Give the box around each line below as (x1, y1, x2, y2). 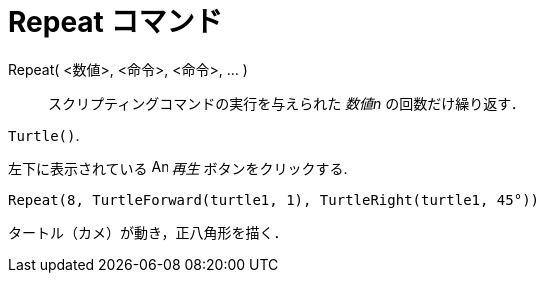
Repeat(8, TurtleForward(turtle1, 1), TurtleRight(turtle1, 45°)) (8, 191, 540, 208)
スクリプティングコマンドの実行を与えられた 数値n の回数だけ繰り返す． (48, 94, 525, 112)
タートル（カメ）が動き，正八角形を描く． (8, 223, 288, 241)
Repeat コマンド (8, 5, 223, 39)
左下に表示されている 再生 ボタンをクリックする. (8, 159, 348, 177)
